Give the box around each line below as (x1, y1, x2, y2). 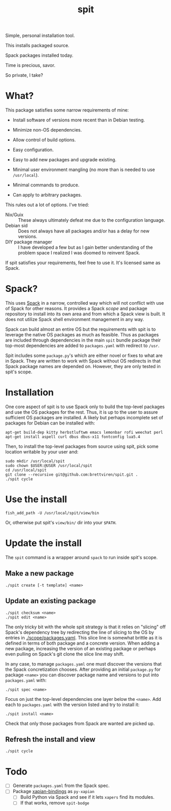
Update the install (5, 538, 82, 549)
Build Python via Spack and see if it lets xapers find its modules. (20, 794, 155, 800)
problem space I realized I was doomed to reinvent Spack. (18, 250, 140, 256)
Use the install (5, 494, 67, 505)
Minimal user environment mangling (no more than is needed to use (12, 166, 155, 173)
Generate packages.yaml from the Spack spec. (12, 782, 110, 789)
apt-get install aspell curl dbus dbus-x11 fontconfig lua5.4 (5, 434, 140, 439)
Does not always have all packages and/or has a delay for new (18, 228, 150, 234)
